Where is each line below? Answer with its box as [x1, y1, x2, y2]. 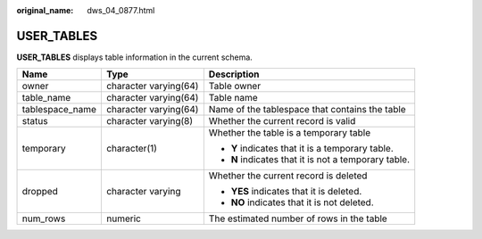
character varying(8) [105, 115, 194, 128]
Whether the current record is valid [208, 115, 356, 128]
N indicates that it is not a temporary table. [230, 153, 411, 166]
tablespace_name [21, 103, 97, 116]
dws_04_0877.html [87, 5, 155, 15]
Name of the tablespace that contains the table [208, 103, 406, 116]
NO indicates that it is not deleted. [230, 196, 374, 209]
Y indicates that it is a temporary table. [230, 143, 394, 155]
